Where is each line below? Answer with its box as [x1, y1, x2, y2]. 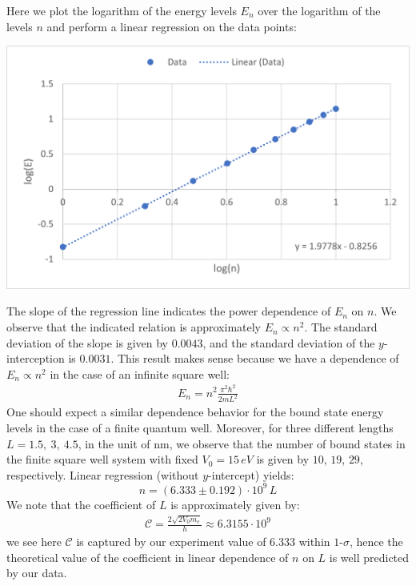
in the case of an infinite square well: [50, 365, 230, 382]
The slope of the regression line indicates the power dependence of [6, 303, 331, 319]
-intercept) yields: [208, 466, 294, 483]
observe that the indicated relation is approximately [6, 319, 262, 335]
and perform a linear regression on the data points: [46, 18, 297, 34]
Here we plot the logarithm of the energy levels [6, 2, 237, 18]
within [298, 533, 330, 550]
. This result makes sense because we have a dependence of [110, 350, 399, 367]
